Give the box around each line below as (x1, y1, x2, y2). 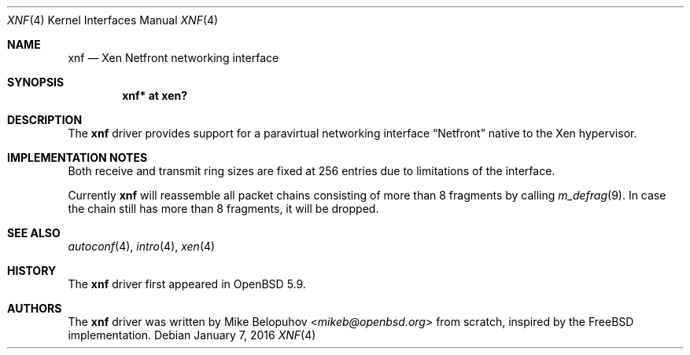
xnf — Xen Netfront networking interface (68, 51, 279, 64)
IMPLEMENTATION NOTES (7, 151, 148, 164)
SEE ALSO (7, 226, 61, 240)
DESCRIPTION (7, 113, 83, 126)
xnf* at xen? (122, 89, 188, 102)
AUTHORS (7, 302, 62, 315)
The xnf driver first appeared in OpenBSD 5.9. (68, 277, 306, 291)
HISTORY (7, 264, 57, 277)
